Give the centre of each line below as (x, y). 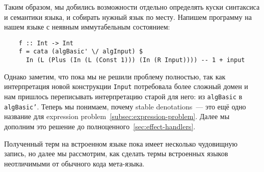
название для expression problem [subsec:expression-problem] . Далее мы (117, 116)
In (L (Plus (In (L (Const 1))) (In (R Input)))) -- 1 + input (135, 60)
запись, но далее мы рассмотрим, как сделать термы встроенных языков (116, 153)
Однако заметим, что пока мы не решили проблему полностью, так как (115, 76)
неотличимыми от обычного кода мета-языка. (74, 163)
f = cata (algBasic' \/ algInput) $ (81, 52)
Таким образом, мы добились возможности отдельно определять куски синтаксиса (132, 7)
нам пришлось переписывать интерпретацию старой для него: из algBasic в (123, 96)
